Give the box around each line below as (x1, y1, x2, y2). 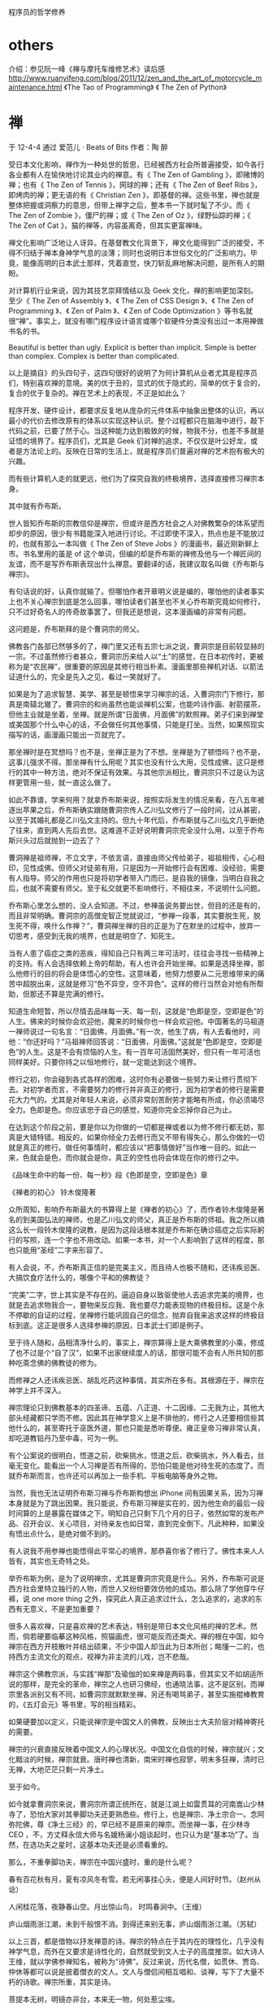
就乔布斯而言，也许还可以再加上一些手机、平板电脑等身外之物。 (8, 1470, 222, 1480)
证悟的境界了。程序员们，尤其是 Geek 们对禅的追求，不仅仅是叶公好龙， (8, 436, 251, 446)
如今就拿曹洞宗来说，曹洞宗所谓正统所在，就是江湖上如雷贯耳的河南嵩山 (8, 1799, 250, 1809)
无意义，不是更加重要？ (22, 1604, 102, 1613)
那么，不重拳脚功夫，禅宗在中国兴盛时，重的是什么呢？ (8, 1857, 193, 1866)
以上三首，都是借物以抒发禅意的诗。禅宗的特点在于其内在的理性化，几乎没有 (8, 1936, 265, 1946)
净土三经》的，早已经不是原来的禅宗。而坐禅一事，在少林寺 (50, 1819, 250, 1829)
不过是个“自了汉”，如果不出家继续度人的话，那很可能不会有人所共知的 (22, 1347, 258, 1357)
